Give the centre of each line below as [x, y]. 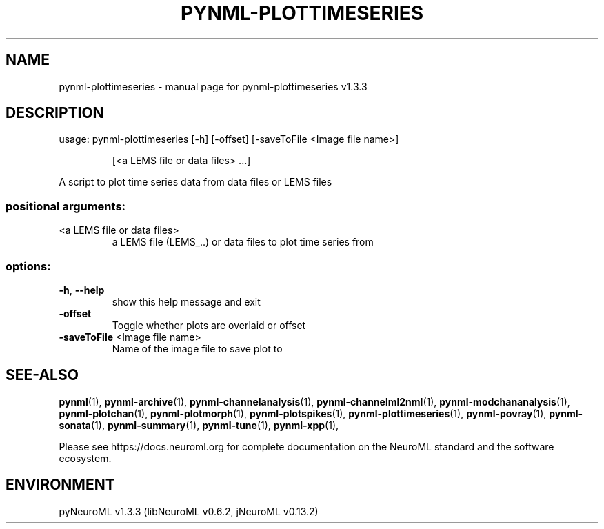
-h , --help [82, 290]
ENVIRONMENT [60, 485]
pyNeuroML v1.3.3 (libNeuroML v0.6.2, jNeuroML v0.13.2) [189, 511]
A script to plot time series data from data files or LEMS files [195, 182]
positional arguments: [66, 206]
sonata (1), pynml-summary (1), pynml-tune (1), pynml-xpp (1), [199, 425]
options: [28, 266]
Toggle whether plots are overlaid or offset [209, 325]
